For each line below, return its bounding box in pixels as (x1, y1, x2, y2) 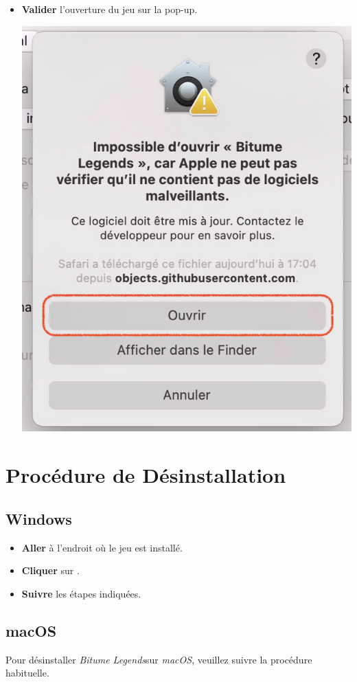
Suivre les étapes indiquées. (21, 586, 141, 600)
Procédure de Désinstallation (5, 461, 286, 489)
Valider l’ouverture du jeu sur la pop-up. (21, 2, 198, 16)
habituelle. (5, 666, 49, 680)
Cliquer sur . (21, 563, 80, 578)
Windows (5, 508, 72, 529)
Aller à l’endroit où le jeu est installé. (21, 540, 183, 554)
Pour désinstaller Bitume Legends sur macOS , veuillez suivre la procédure (5, 652, 312, 666)
